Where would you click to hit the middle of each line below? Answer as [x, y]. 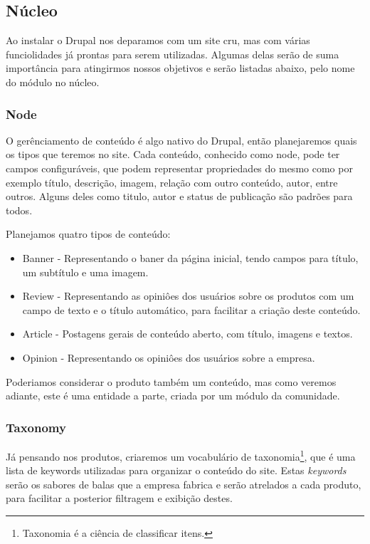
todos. [19, 210]
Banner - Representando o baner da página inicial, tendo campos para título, [190, 257]
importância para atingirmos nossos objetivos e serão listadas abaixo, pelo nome [180, 68]
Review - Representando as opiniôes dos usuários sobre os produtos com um [188, 296]
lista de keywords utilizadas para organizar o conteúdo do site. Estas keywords [176, 470]
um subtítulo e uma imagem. [85, 272]
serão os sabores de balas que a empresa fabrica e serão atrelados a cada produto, [184, 484]
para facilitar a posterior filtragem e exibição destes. [119, 498]
